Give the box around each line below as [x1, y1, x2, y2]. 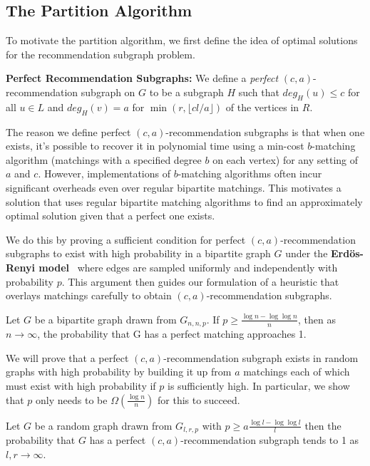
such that [238, 84, 279, 99]
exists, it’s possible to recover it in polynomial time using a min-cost [6, 138, 304, 153]
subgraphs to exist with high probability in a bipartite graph [6, 246, 271, 261]
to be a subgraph [149, 84, 224, 99]
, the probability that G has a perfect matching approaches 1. [37, 326, 307, 341]
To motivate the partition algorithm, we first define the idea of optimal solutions [6, 33, 358, 48]
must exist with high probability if [6, 378, 156, 393]
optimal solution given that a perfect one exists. [6, 208, 215, 223]
